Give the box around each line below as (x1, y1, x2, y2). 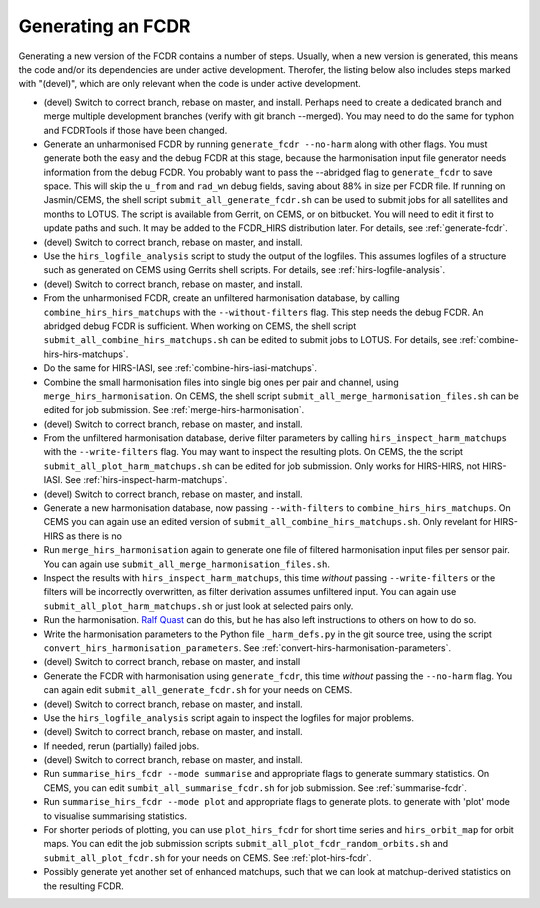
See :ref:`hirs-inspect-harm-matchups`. (65, 474, 228, 486)
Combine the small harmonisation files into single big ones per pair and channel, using (43, 376, 399, 388)
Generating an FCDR (18, 15, 191, 37)
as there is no (66, 530, 122, 542)
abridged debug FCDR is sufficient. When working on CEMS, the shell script (43, 320, 357, 332)
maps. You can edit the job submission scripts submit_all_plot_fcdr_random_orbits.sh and (43, 838, 449, 850)
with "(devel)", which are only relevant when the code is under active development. (18, 78, 362, 90)
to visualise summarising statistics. (43, 810, 187, 822)
